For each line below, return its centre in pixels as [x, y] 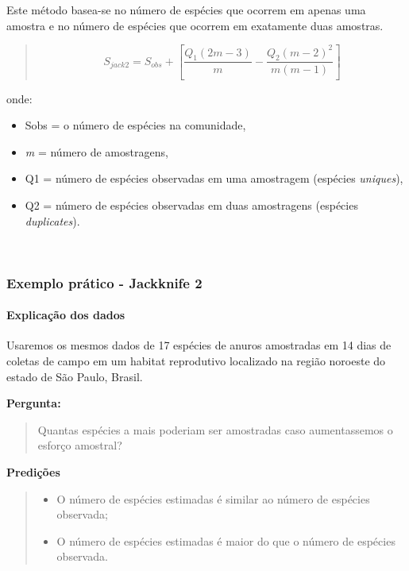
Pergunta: [34, 403]
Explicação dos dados [66, 315]
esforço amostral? [80, 445]
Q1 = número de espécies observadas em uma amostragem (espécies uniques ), [214, 178]
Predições [33, 472]
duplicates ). [52, 220]
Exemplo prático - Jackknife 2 [104, 282]
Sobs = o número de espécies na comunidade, [135, 125]
